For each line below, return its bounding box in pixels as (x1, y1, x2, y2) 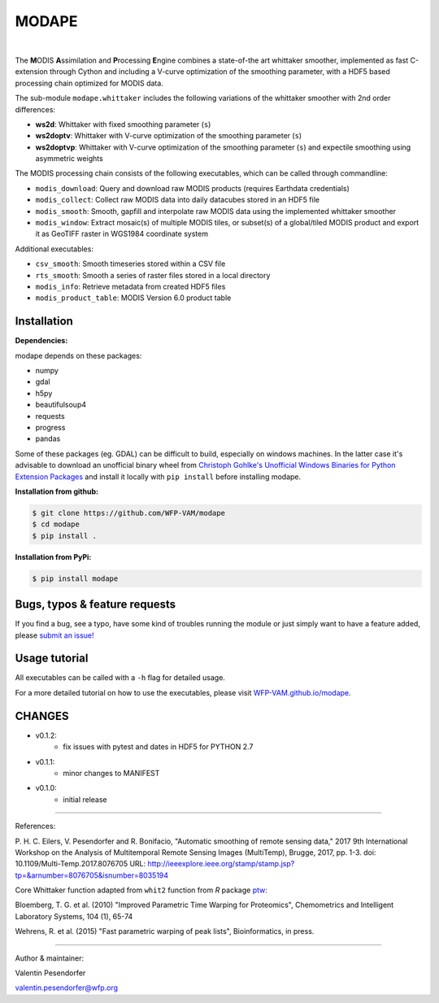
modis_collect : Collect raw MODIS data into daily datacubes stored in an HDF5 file (35, 195, 320, 205)
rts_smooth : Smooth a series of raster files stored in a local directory (35, 270, 271, 280)
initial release (63, 794, 107, 805)
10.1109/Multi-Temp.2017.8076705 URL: (15, 859, 146, 869)
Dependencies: (15, 336, 68, 346)
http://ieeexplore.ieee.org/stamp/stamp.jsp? (147, 859, 295, 869)
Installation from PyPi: (15, 552, 92, 561)
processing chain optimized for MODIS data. (15, 78, 164, 88)
